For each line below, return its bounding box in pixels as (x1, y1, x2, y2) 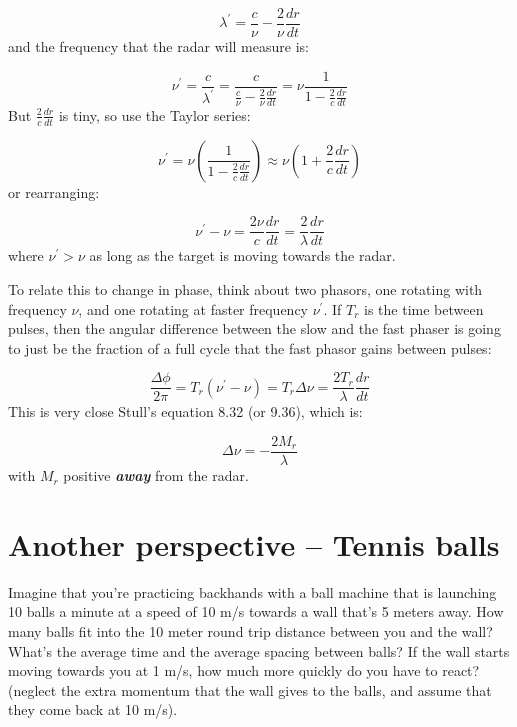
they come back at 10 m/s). (8, 699, 178, 720)
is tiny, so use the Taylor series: (58, 104, 251, 125)
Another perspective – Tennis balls (8, 523, 500, 564)
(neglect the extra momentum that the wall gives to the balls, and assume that (8, 679, 492, 700)
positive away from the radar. (63, 465, 249, 486)
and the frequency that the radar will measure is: (8, 36, 309, 57)
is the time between (364, 298, 484, 319)
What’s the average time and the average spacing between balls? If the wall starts (8, 640, 510, 661)
